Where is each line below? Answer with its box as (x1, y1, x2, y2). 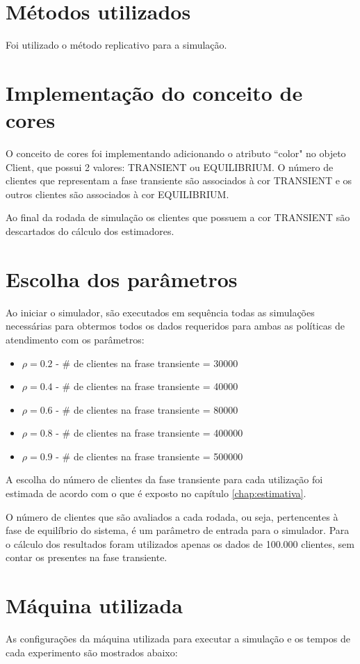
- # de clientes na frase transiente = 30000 (56, 355, 238, 370)
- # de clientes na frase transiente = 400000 (56, 426, 243, 440)
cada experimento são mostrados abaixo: (6, 645, 178, 659)
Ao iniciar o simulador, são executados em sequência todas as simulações (6, 305, 315, 319)
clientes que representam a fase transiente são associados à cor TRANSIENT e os (6, 173, 352, 188)
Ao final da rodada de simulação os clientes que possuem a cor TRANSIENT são (6, 210, 350, 225)
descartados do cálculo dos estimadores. (6, 224, 174, 238)
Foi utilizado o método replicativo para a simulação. (6, 38, 227, 52)
